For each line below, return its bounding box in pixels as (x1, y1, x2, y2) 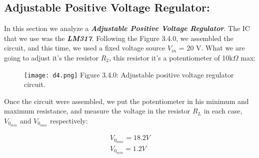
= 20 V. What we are (178, 42, 245, 53)
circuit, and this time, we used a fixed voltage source (4, 42, 165, 53)
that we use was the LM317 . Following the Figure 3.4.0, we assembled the (4, 32, 233, 43)
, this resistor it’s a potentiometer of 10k (109, 52, 233, 62)
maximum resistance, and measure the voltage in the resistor (4, 105, 190, 116)
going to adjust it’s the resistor (4, 52, 98, 62)
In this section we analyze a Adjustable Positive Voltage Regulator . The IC (4, 23, 250, 33)
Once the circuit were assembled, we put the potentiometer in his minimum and (4, 95, 249, 106)
